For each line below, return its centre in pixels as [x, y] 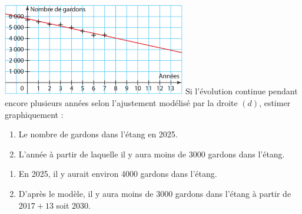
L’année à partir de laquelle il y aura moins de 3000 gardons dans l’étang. [152, 154]
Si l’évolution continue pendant [242, 91]
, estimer [275, 102]
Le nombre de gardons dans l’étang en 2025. [98, 134]
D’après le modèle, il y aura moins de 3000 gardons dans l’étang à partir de [155, 193]
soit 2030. [73, 205]
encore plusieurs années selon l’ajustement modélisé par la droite [121, 102]
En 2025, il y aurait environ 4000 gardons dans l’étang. [118, 174]
